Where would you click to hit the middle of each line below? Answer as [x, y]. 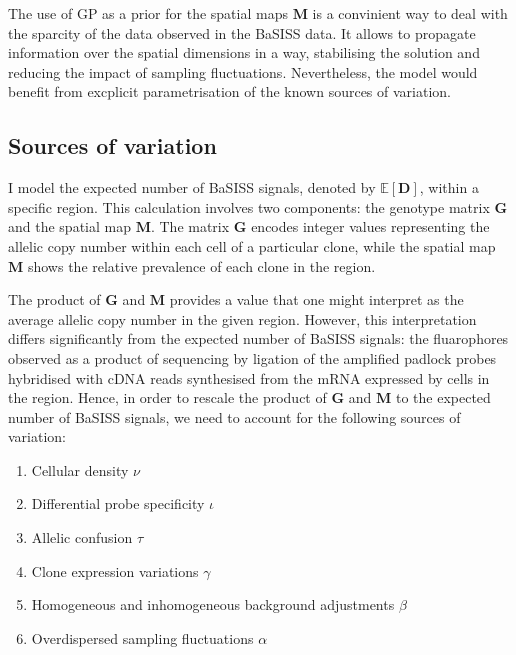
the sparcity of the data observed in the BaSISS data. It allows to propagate [242, 32]
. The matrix [190, 226]
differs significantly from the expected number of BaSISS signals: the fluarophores [258, 338]
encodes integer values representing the [370, 226]
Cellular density [80, 469]
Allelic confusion [82, 537]
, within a [449, 187]
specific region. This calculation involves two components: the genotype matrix [249, 206]
